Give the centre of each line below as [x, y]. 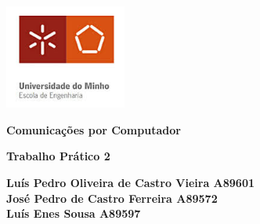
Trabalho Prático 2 [58, 156]
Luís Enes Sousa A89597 [74, 213]
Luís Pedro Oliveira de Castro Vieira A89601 [131, 183]
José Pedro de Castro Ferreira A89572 [112, 198]
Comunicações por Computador [94, 129]
